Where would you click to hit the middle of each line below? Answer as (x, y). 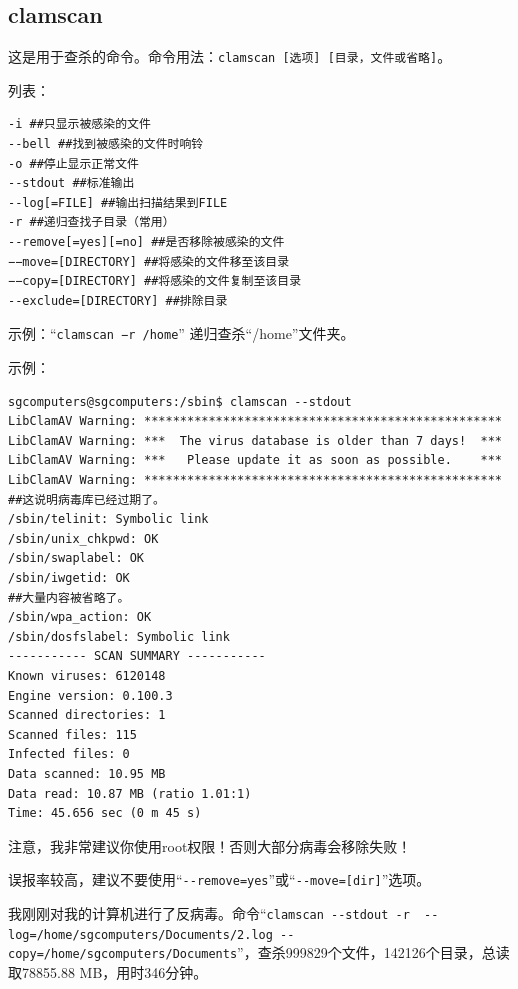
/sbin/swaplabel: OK (76, 558)
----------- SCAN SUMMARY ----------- (137, 656)
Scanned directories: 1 (87, 715)
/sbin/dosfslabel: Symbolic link (119, 636)
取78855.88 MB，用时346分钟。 (108, 971)
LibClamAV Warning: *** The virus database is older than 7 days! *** (255, 440)
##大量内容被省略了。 (69, 597)
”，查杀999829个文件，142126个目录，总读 (373, 952)
